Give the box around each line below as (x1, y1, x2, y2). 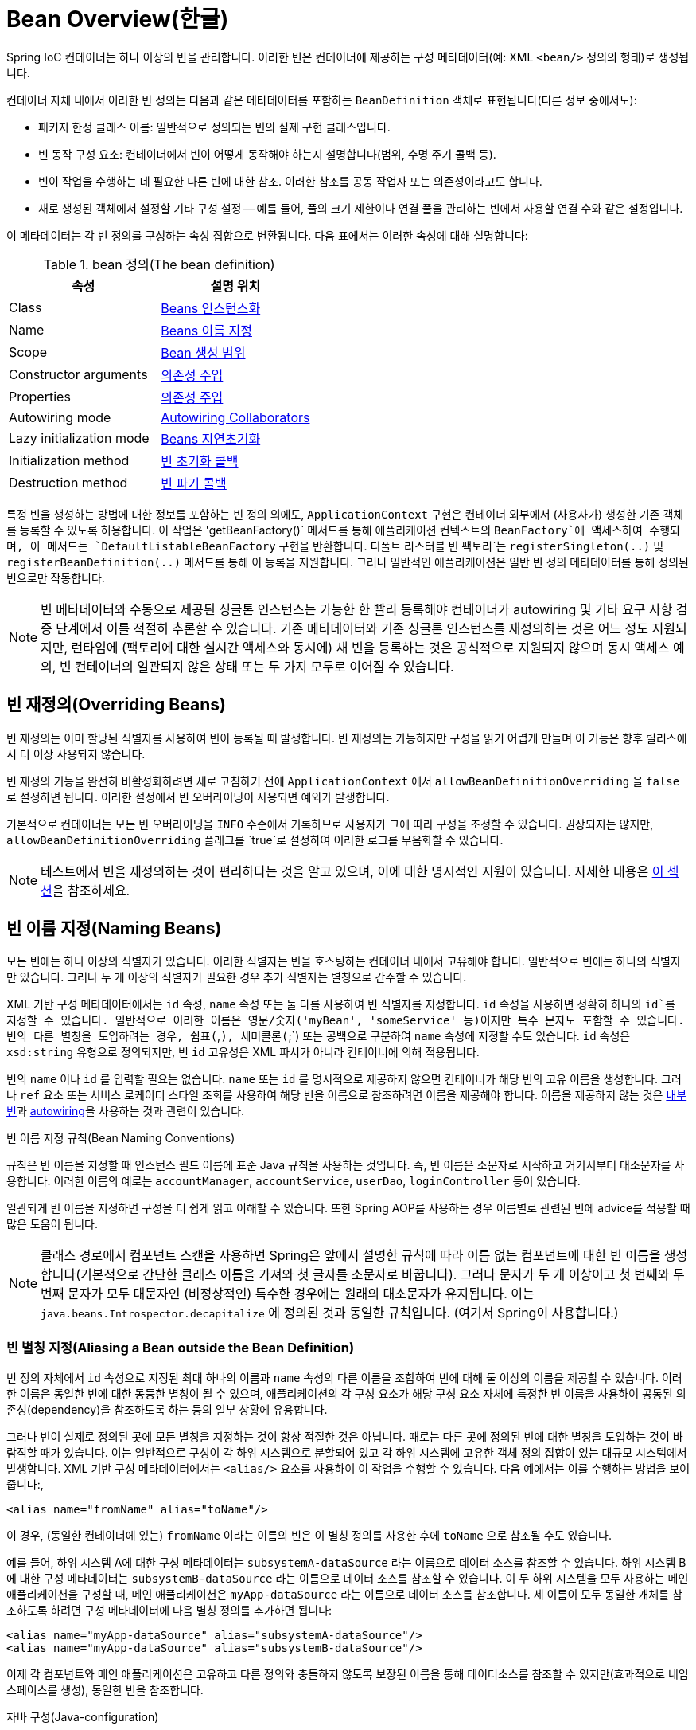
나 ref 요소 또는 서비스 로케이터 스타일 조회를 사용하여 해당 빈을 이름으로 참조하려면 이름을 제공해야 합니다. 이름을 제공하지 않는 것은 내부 (6, 1088, 687, 1102)
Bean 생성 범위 (161, 344, 246, 361)
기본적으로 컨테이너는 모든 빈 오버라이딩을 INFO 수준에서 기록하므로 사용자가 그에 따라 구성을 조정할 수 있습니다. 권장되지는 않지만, (6, 816, 654, 831)
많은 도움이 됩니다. (6, 1217, 98, 1231)
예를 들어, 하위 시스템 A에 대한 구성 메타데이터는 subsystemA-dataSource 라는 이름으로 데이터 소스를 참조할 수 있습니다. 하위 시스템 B (6, 1556, 686, 1570)
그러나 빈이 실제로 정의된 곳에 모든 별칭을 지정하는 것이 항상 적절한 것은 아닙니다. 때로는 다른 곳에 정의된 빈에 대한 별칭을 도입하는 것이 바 (6, 1430, 683, 1444)
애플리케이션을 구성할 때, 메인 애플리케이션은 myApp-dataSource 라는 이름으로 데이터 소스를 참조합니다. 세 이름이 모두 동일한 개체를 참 (6, 1587, 682, 1602)
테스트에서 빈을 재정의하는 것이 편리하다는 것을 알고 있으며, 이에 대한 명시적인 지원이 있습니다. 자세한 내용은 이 (41, 863, 664, 879)
